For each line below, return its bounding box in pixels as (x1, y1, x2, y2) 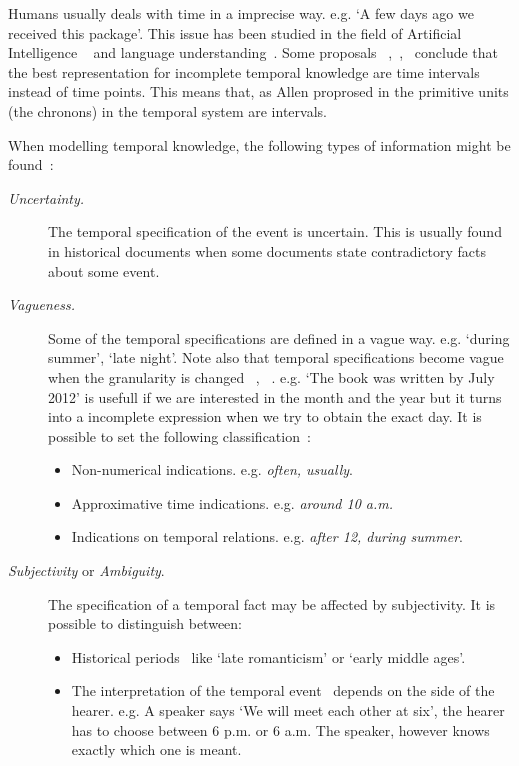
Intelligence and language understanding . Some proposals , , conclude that (8, 42, 499, 63)
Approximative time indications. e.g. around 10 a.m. (71, 492, 394, 513)
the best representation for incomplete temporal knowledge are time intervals (8, 61, 480, 82)
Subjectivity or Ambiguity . (8, 560, 165, 581)
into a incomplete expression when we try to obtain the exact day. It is (48, 406, 482, 427)
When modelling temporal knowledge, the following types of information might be (8, 134, 511, 155)
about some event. (48, 260, 160, 281)
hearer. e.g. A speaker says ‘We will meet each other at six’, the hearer (71, 700, 505, 721)
